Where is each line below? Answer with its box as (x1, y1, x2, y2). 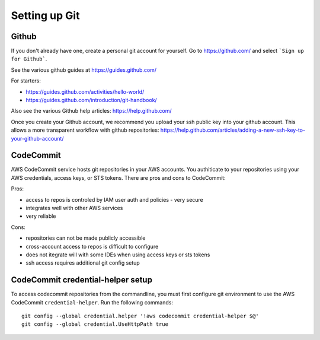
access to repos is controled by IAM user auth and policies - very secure (25, 196, 204, 203)
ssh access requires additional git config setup (25, 259, 140, 266)
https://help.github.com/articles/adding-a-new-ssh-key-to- (160, 126, 305, 134)
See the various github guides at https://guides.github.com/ (11, 66, 157, 74)
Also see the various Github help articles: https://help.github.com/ (11, 107, 172, 115)
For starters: (11, 77, 41, 84)
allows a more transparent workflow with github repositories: (11, 126, 159, 134)
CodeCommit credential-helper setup (11, 275, 152, 285)
